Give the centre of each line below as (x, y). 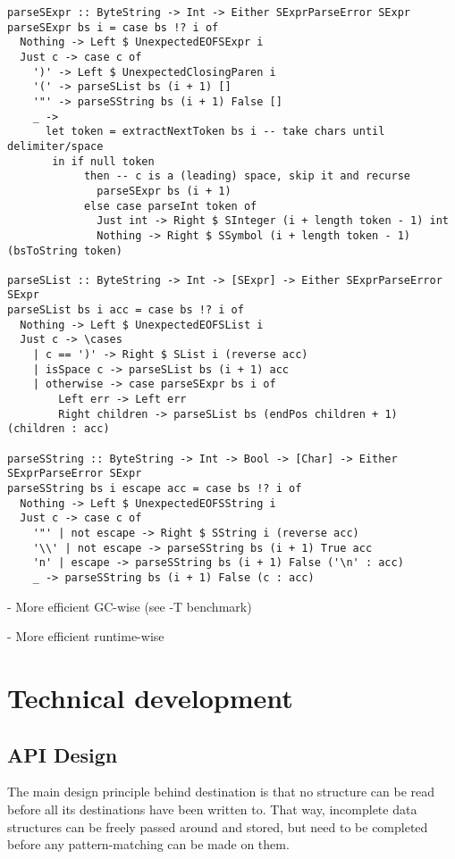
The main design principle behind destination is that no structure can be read (221, 792)
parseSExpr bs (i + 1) (164, 191)
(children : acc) (59, 429)
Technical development (150, 697)
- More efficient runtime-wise (86, 636)
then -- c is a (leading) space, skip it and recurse (247, 176)
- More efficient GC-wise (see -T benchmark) (130, 606)
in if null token (103, 161)
